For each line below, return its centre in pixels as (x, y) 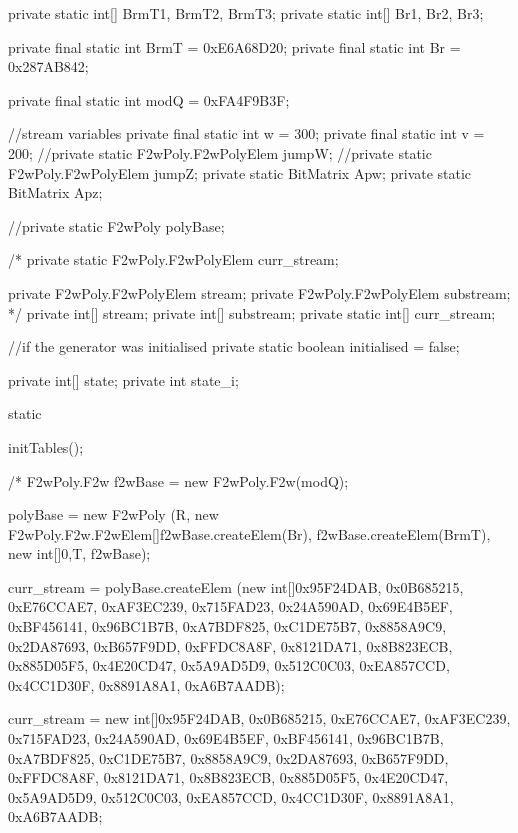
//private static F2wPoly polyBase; (116, 225)
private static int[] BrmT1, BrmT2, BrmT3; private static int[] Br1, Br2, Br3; (246, 13)
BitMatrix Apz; (55, 192)
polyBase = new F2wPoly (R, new (113, 514)
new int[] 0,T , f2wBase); (79, 553)
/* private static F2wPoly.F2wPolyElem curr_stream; (173, 259)
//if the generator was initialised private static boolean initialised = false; (234, 346)
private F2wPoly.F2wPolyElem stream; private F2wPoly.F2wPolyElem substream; (259, 292)
